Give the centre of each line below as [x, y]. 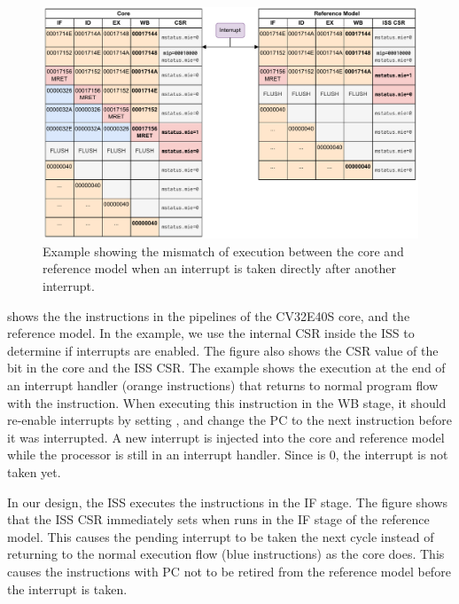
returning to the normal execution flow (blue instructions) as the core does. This [226, 554]
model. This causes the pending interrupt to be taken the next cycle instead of [221, 536]
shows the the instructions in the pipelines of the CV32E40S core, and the [209, 315]
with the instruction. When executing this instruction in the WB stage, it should [227, 402]
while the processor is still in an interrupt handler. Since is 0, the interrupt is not [228, 455]
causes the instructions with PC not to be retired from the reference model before [229, 571]
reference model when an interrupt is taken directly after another [219, 268]
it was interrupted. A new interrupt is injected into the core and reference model [226, 437]
